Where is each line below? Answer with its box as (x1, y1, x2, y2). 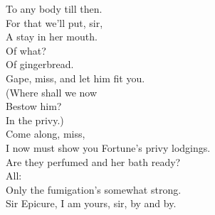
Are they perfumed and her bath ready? (6, 154, 181, 169)
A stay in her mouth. (6, 29, 98, 44)
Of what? (6, 43, 46, 57)
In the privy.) (6, 112, 64, 127)
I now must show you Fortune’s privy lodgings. (6, 140, 211, 155)
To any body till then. (6, 1, 103, 16)
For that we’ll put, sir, (6, 15, 103, 30)
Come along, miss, (6, 126, 85, 141)
